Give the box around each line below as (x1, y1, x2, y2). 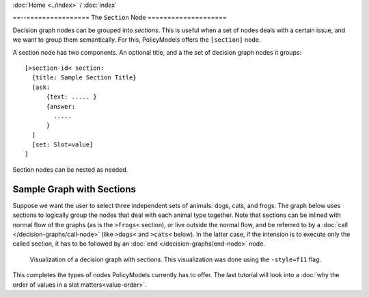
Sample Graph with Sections (12, 183, 137, 195)
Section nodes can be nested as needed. (12, 165, 128, 174)
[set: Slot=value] (31, 141, 94, 148)
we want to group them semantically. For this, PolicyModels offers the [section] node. (12, 36, 261, 44)
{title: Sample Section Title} (31, 74, 137, 81)
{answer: (46, 103, 76, 110)
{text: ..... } (46, 93, 97, 101)
